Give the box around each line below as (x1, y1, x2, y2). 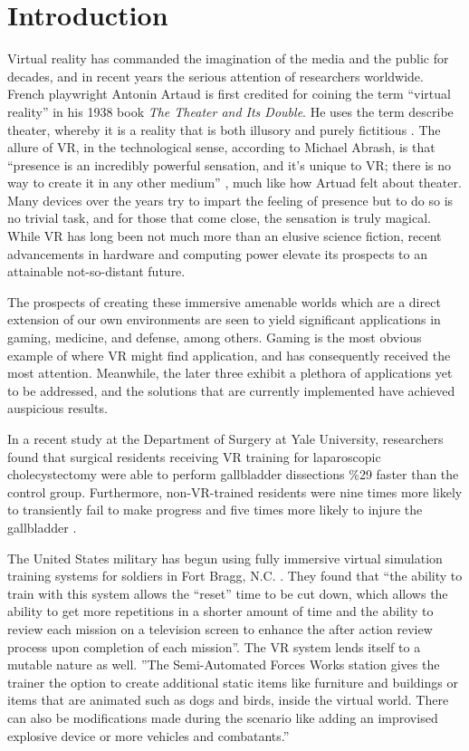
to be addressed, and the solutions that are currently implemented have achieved (7, 380, 455, 400)
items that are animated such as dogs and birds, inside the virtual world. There (7, 690, 449, 709)
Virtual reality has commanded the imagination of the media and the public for (7, 49, 449, 68)
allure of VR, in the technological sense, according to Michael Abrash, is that (7, 138, 435, 157)
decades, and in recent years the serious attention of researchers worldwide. (7, 66, 424, 85)
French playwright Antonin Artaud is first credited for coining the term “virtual (7, 84, 451, 103)
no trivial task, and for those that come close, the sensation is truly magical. (7, 208, 432, 227)
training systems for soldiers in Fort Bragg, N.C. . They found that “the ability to (7, 566, 463, 585)
